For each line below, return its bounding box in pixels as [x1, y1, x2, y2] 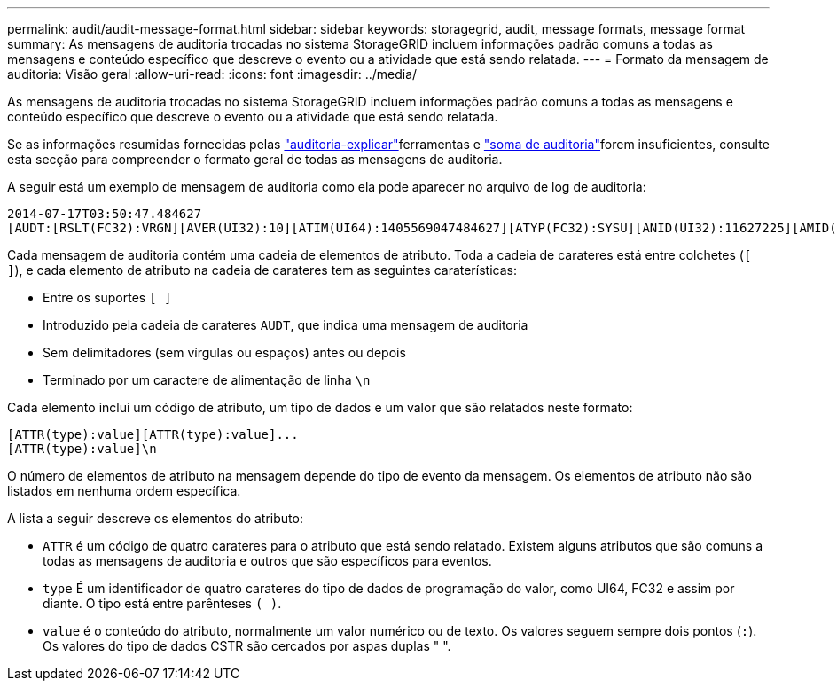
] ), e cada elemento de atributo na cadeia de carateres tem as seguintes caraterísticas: [7, 262, 517, 278]
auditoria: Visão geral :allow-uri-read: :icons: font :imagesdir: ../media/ [7, 66, 418, 82]
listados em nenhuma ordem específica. [7, 483, 241, 498]
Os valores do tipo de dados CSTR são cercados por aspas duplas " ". [43, 638, 451, 653]
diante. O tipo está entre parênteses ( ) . [43, 596, 282, 611]
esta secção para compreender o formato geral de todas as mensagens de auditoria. [7, 152, 503, 167]
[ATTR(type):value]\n [7, 442, 157, 456]
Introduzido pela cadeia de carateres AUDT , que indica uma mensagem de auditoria [43, 317, 528, 332]
